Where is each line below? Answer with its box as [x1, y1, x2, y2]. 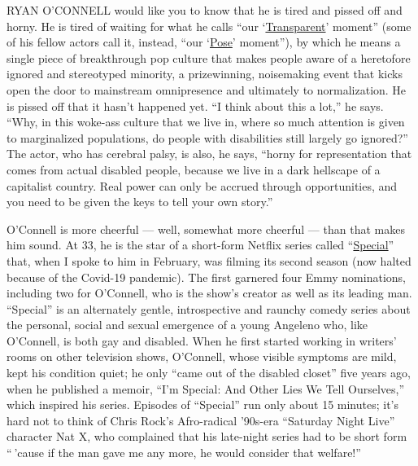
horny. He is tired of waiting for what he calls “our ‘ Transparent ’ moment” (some [7, 17, 411, 34]
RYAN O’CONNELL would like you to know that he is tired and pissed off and [7, 2, 403, 18]
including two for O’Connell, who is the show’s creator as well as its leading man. [7, 284, 412, 301]
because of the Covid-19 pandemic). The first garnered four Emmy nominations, [7, 268, 406, 285]
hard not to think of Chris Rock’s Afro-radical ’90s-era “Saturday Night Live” [7, 411, 395, 429]
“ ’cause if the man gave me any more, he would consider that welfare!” [7, 444, 361, 461]
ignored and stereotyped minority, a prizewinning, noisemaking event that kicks [7, 65, 403, 82]
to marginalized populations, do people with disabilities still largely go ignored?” [7, 129, 408, 146]
